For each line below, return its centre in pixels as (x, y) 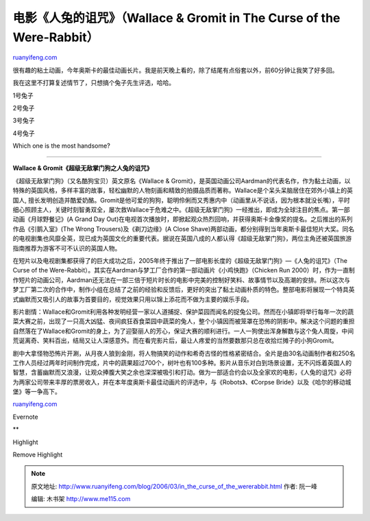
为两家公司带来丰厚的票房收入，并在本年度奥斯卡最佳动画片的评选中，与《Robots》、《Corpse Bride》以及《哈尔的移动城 (182, 382)
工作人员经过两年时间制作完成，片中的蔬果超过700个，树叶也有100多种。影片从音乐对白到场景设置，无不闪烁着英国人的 (182, 362)
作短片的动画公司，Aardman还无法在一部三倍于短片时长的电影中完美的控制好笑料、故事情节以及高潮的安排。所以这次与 (182, 280)
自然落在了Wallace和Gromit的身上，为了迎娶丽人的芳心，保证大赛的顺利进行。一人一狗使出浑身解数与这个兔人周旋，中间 (183, 331)
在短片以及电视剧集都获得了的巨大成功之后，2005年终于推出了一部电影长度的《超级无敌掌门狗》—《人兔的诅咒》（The (180, 260)
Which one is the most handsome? (62, 146)
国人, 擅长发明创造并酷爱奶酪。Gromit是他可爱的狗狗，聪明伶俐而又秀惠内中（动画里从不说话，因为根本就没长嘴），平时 (182, 200)
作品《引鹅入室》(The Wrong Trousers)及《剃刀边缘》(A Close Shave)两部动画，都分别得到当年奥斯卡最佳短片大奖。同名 (184, 229)
